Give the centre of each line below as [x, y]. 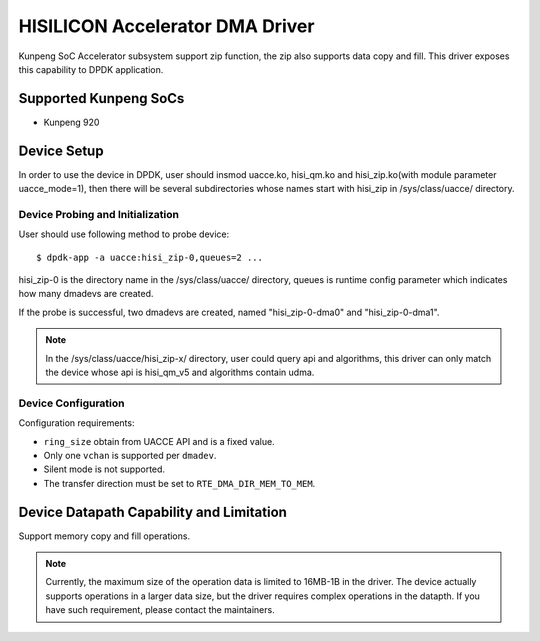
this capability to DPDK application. [91, 69]
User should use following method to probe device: [124, 234]
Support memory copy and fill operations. [104, 536]
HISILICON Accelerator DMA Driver [166, 26]
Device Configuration [71, 403]
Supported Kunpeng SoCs [101, 98]
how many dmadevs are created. [86, 294]
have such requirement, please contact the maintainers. [160, 610]
